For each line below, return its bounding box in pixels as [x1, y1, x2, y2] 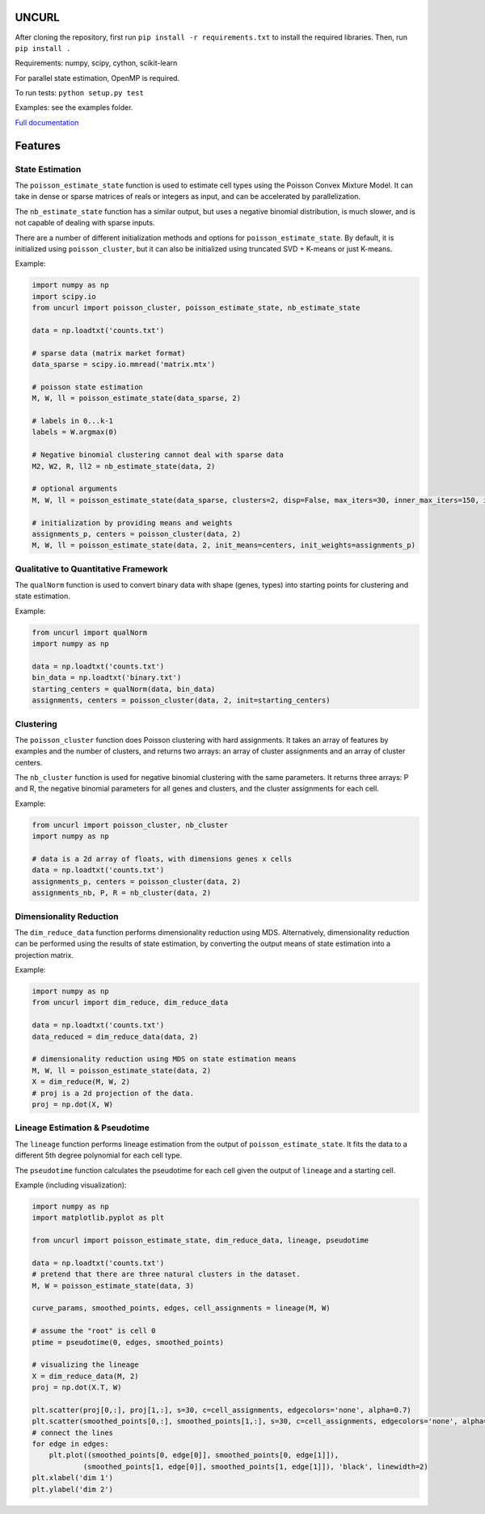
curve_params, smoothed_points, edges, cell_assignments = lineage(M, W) [32, 1304, 331, 1313]
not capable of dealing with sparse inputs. [15, 218, 155, 228]
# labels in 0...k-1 [32, 416, 113, 426]
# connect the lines [32, 1428, 113, 1437]
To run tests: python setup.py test [15, 88, 145, 98]
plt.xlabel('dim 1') [32, 1474, 113, 1482]
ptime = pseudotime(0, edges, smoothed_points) [32, 1338, 224, 1347]
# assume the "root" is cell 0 [32, 1326, 157, 1335]
